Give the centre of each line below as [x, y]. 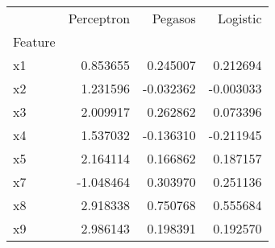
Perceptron [99, 18]
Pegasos [174, 18]
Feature [34, 41]
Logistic [240, 18]
